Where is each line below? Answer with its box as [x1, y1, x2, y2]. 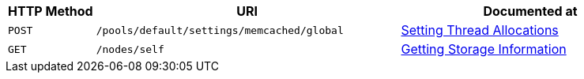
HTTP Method [8, 3, 93, 19]
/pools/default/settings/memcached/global [96, 24, 344, 36]
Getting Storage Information [401, 41, 567, 57]
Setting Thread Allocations [401, 22, 559, 38]
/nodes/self [96, 43, 164, 55]
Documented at [483, 3, 578, 19]
